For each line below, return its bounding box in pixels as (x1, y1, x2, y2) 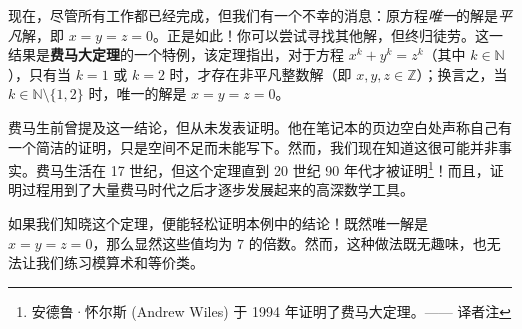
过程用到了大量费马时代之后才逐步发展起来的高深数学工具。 (21, 179, 414, 200)
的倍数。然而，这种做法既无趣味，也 (248, 232, 487, 253)
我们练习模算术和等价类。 (35, 252, 204, 273)
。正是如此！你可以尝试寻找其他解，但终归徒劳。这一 (153, 24, 504, 45)
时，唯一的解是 (88, 83, 187, 104)
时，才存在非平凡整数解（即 (169, 63, 352, 84)
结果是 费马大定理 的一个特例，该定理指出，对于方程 (8, 44, 344, 65)
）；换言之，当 (416, 63, 508, 84)
